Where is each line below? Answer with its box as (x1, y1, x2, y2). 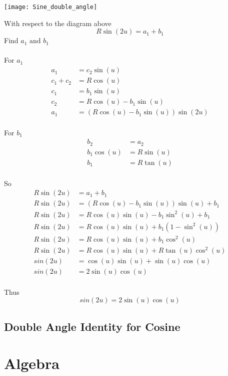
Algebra (4, 353, 59, 373)
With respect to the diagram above (4, 18, 111, 28)
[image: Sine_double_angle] (4, 4, 97, 11)
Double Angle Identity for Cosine (4, 318, 180, 334)
